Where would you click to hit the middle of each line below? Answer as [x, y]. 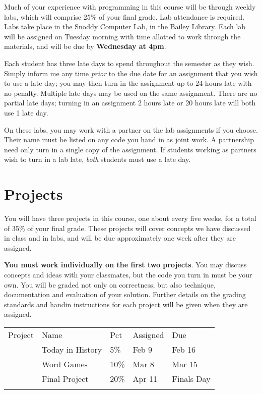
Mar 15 [185, 364]
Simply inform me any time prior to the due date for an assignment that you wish [131, 73]
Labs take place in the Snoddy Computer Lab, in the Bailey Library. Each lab [125, 26]
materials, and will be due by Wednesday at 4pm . [85, 46]
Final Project [65, 378]
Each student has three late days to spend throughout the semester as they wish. [129, 63]
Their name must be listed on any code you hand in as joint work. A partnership [129, 139]
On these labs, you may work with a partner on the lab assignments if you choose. [131, 129]
